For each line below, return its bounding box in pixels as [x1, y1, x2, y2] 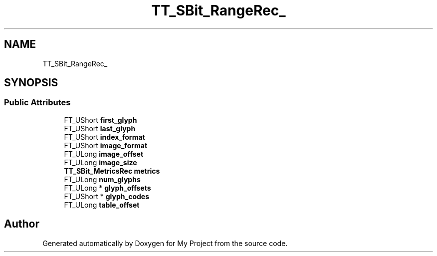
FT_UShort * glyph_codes [64, 192, 150, 201]
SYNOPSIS [4, 76, 58, 89]
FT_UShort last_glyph [64, 124, 136, 133]
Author [4, 218, 39, 231]
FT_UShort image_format [64, 141, 148, 150]
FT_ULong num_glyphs [64, 175, 141, 184]
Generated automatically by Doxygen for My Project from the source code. [42, 239, 288, 248]
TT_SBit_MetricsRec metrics [64, 166, 160, 175]
